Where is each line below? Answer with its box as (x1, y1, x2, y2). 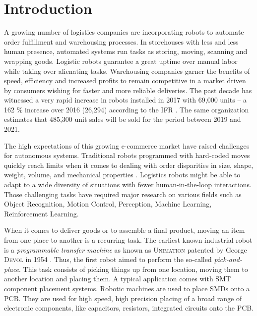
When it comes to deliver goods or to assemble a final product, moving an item (4, 225, 245, 235)
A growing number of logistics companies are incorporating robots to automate (4, 27, 244, 37)
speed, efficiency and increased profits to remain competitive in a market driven (4, 75, 246, 86)
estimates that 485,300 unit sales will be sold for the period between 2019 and (4, 114, 241, 124)
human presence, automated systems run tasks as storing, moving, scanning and (4, 46, 248, 56)
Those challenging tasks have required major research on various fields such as (4, 189, 242, 199)
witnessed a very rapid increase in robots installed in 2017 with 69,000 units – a (4, 95, 247, 105)
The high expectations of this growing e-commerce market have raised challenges (4, 140, 250, 151)
